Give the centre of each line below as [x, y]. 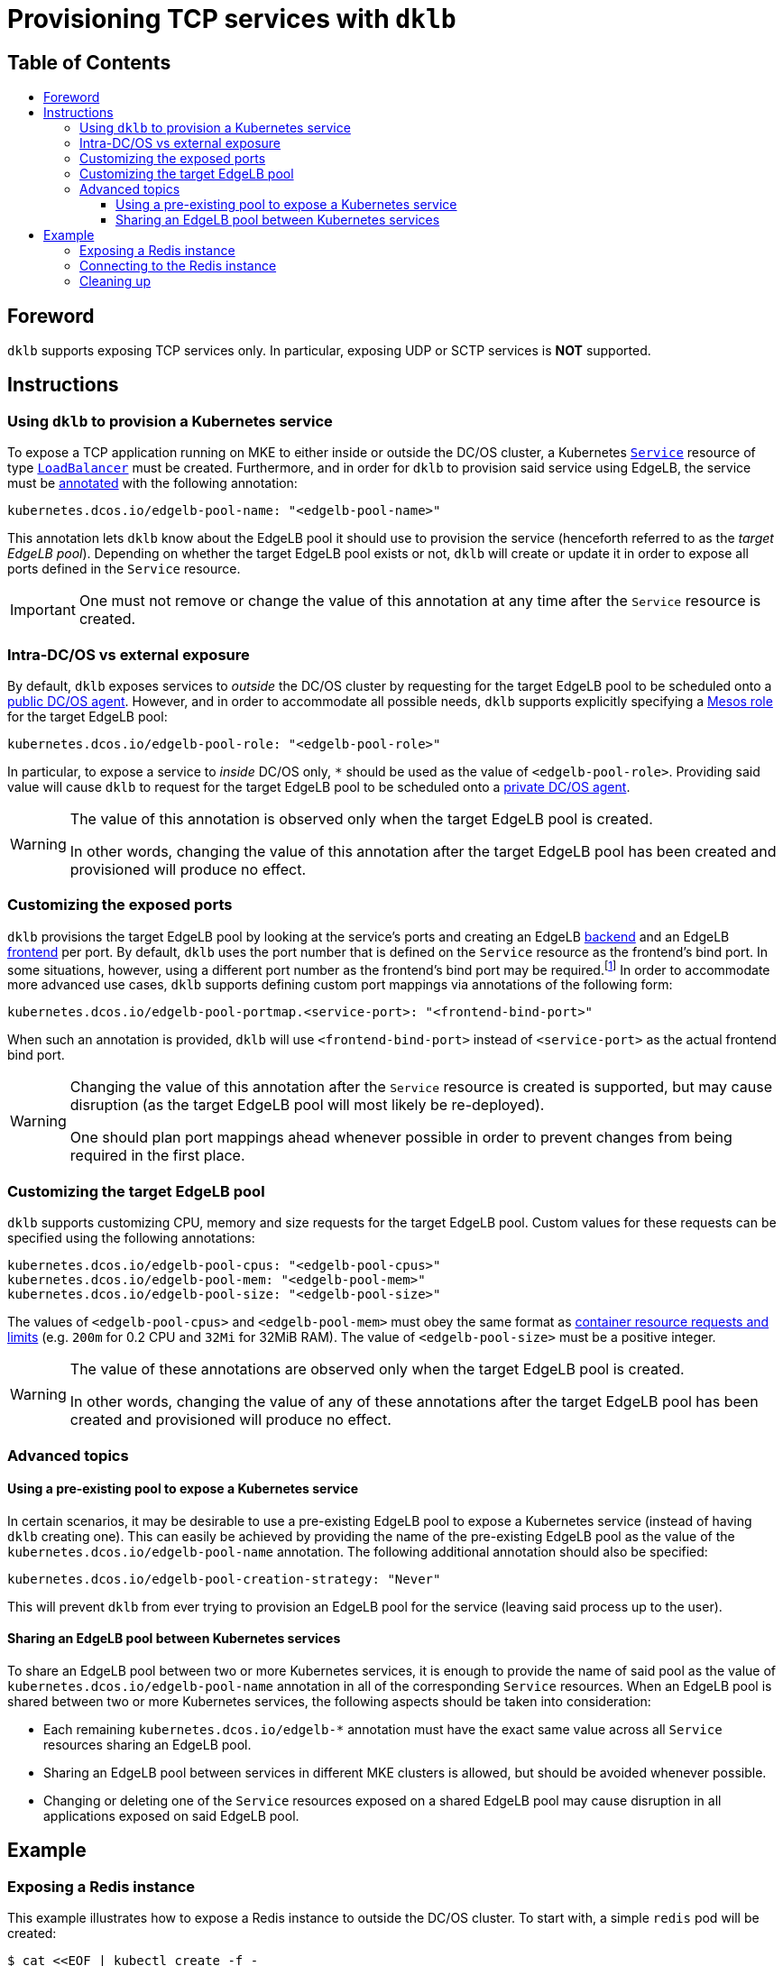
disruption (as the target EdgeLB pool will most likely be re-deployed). [307, 1105]
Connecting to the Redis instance [178, 266]
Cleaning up [115, 281]
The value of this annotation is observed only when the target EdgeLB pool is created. [361, 818]
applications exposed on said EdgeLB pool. [171, 1815]
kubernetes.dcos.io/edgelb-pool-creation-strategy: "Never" [224, 1579]
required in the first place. [157, 1156]
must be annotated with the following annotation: [152, 483]
